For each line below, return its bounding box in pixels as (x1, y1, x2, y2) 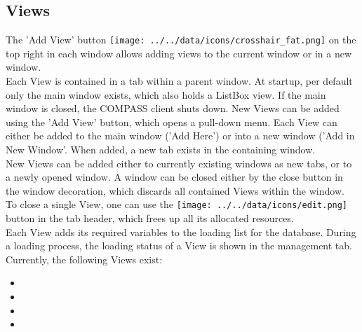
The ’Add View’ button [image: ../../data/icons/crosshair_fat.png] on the (6, 32, 356, 47)
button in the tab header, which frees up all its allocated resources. (6, 211, 294, 226)
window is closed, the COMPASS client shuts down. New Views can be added (6, 101, 340, 116)
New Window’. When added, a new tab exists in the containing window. (6, 142, 316, 157)
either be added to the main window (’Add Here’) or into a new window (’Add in (6, 128, 355, 143)
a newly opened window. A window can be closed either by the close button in (6, 170, 343, 184)
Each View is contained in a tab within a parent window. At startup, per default (6, 74, 353, 88)
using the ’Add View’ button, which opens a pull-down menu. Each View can (6, 114, 337, 129)
